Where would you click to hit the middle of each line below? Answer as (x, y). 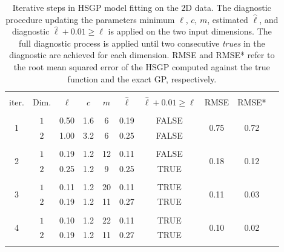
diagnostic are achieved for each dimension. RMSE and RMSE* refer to (142, 55)
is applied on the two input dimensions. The (190, 31)
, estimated (228, 19)
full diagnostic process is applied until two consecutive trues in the (142, 43)
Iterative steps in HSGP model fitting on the (95, 7)
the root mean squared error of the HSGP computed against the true (142, 66)
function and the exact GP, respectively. (142, 78)
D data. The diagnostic (228, 7)
